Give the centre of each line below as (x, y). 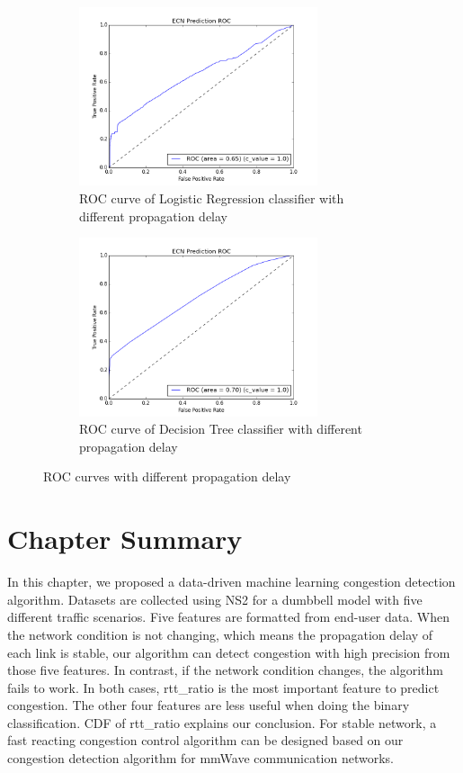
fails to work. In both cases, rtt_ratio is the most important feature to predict (223, 687)
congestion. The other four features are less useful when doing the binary (209, 705)
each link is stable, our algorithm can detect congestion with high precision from (229, 652)
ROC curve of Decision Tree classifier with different (221, 429)
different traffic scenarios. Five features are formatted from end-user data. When (228, 617)
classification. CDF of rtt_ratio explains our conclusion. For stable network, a (222, 722)
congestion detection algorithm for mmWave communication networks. (200, 758)
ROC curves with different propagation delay (167, 476)
